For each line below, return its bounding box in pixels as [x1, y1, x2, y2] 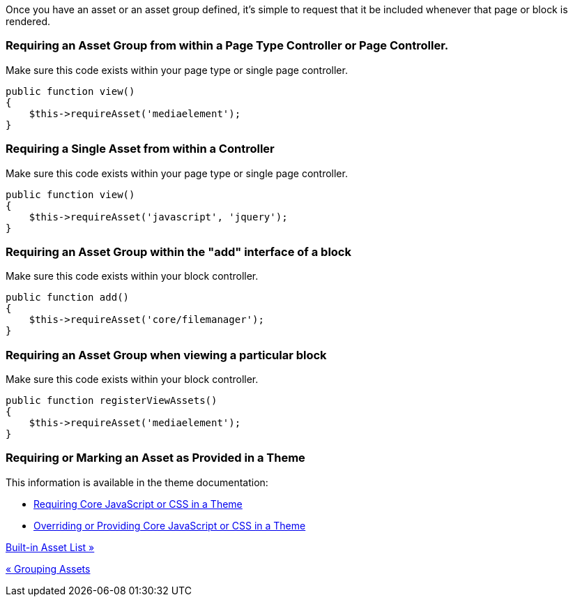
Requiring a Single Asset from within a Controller [6, 142, 275, 156]
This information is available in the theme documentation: [6, 476, 268, 488]
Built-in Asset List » [6, 541, 95, 553]
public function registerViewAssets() [6, 395, 217, 406]
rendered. [6, 15, 51, 27]
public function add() [6, 292, 130, 303]
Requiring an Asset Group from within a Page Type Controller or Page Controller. [6, 38, 449, 53]
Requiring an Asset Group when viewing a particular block [6, 347, 327, 362]
